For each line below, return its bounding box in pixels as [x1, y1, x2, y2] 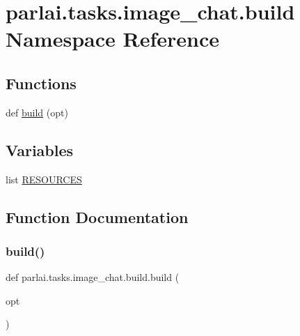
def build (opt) [6, 105, 68, 119]
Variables [6, 139, 74, 160]
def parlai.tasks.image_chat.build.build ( [6, 270, 180, 284]
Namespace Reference [6, 24, 219, 53]
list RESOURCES [6, 171, 82, 186]
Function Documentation [6, 206, 189, 227]
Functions [6, 72, 77, 93]
